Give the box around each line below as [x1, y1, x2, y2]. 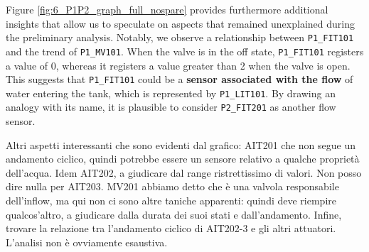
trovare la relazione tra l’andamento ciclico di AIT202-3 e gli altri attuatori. [6, 221, 336, 236]
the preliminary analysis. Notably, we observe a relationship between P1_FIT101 [6, 30, 354, 45]
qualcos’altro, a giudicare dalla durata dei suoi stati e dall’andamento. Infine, [6, 207, 342, 221]
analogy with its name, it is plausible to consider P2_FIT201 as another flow [6, 99, 336, 114]
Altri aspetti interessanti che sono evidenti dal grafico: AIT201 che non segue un [6, 137, 356, 152]
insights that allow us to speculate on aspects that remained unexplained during [6, 16, 355, 31]
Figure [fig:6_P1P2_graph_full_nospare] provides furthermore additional [6, 2, 328, 16]
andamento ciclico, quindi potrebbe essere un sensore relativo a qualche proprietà [6, 151, 360, 166]
